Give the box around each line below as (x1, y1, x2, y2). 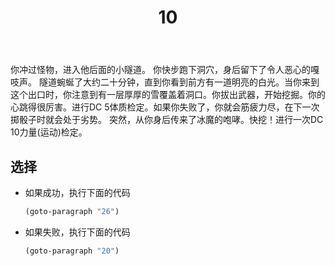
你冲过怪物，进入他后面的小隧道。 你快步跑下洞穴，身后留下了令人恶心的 (10, 64, 311, 76)
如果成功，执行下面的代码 (24, 187, 131, 198)
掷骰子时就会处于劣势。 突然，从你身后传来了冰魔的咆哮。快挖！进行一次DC (10, 114, 324, 126)
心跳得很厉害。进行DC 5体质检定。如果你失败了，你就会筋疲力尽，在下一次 (10, 101, 320, 113)
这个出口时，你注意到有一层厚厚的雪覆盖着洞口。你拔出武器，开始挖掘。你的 (10, 89, 326, 101)
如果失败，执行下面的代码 (24, 226, 131, 238)
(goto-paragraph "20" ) (24, 246, 120, 256)
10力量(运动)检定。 (10, 126, 88, 138)
